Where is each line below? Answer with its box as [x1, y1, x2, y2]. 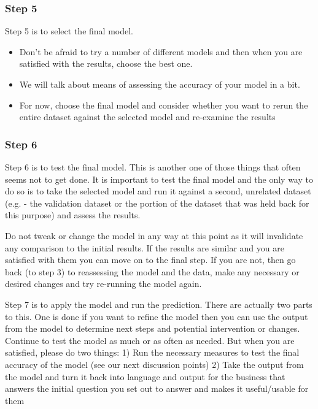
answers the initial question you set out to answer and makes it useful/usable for [5, 382, 309, 395]
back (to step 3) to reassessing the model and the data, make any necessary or [5, 265, 300, 278]
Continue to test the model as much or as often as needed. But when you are [5, 334, 295, 346]
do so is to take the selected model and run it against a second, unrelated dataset [5, 185, 311, 197]
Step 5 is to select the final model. [5, 25, 133, 37]
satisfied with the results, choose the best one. [19, 57, 193, 70]
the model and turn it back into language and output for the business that [5, 370, 285, 383]
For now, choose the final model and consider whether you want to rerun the [19, 98, 308, 111]
